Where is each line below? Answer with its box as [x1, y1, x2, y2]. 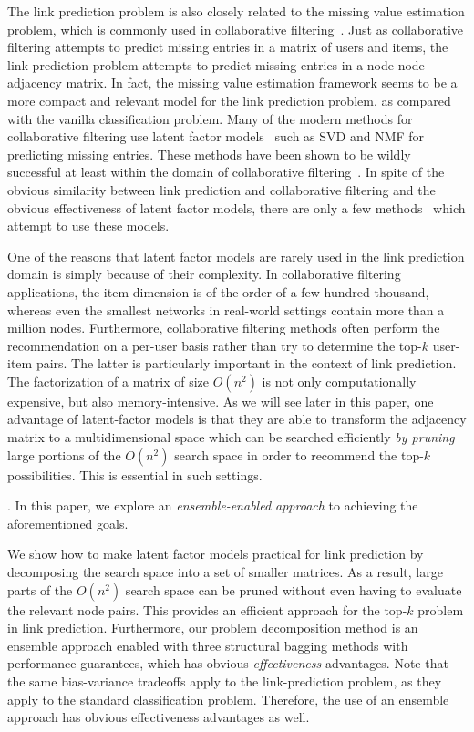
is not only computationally [262, 371, 417, 390]
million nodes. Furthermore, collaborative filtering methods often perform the [7, 318, 440, 337]
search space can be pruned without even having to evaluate [125, 580, 462, 599]
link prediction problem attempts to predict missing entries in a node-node [7, 55, 425, 74]
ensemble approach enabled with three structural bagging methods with [7, 635, 408, 655]
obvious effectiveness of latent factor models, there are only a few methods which [7, 198, 466, 217]
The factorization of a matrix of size [7, 371, 210, 390]
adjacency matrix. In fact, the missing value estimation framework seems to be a [7, 73, 458, 92]
